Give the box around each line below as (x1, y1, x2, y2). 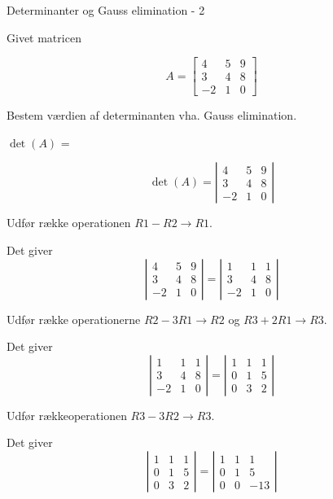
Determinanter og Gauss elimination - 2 (7, 2, 205, 18)
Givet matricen (7, 28, 81, 46)
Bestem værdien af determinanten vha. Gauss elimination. (7, 107, 297, 124)
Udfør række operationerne (7, 310, 141, 327)
